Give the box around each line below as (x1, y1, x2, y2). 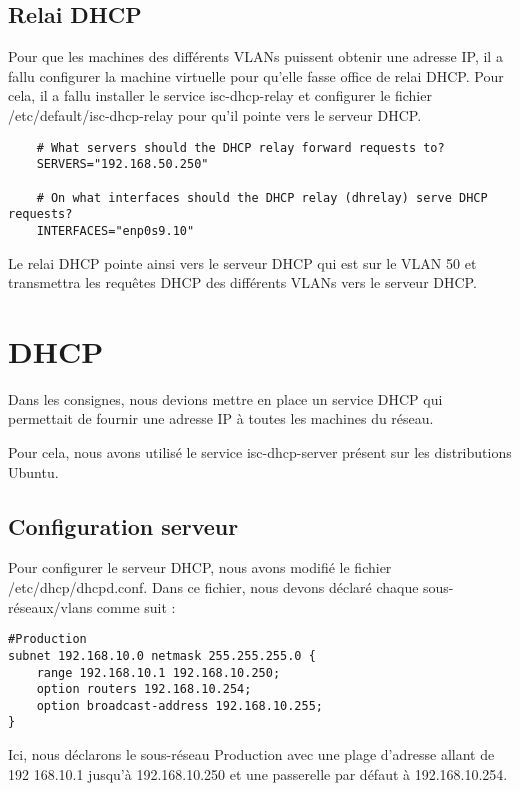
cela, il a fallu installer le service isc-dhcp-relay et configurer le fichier (8, 85, 432, 106)
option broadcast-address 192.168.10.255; (36, 698, 323, 713)
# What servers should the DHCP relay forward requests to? (36, 140, 445, 155)
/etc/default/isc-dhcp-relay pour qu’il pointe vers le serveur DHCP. (8, 104, 422, 125)
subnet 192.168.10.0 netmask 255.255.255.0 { (8, 648, 316, 663)
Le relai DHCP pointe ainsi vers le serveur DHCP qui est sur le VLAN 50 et (8, 252, 477, 273)
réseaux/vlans (8, 596, 93, 617)
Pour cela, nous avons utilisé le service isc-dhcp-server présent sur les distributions (8, 442, 512, 463)
